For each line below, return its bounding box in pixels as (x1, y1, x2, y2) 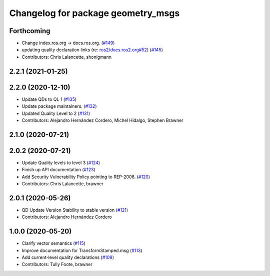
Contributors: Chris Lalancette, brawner (21, 181, 103, 187)
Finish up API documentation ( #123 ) (21, 167, 95, 173)
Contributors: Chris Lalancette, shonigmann (21, 54, 112, 60)
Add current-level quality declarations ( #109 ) (21, 254, 114, 260)
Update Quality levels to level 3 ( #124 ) (21, 160, 100, 166)
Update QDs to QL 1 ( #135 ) (21, 96, 77, 102)
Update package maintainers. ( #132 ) (21, 103, 97, 109)
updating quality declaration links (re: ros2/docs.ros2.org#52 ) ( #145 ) (21, 47, 163, 53)
